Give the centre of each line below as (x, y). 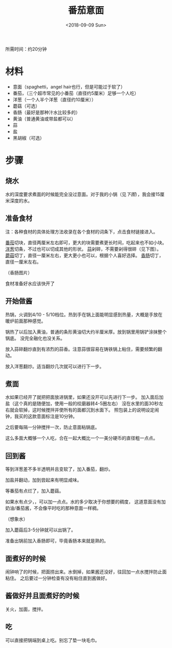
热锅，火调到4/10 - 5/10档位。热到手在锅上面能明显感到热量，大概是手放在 (84, 314)
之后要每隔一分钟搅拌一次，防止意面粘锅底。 (52, 427)
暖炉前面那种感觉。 (26, 321)
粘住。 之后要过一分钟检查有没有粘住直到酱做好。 (58, 578)
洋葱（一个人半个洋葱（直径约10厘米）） (54, 99)
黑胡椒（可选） (28, 138)
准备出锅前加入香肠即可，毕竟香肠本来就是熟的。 (57, 541)
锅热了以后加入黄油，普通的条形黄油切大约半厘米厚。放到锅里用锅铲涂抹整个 (86, 332)
